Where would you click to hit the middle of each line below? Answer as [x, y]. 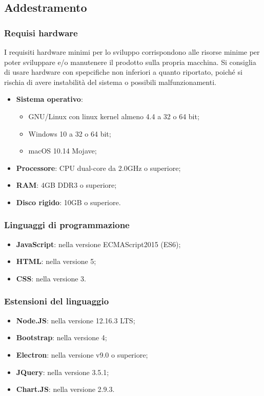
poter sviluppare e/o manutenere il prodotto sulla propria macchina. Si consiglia [130, 62]
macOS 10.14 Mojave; [63, 151]
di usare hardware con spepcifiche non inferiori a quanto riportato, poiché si [123, 72]
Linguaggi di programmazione [67, 225]
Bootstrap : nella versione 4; [62, 337]
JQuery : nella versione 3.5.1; [63, 372]
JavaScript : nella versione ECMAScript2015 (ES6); [98, 244]
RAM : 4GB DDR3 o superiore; [66, 185]
